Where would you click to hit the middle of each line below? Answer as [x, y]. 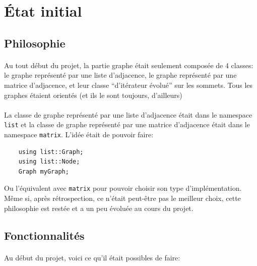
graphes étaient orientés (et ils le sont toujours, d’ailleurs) [93, 95]
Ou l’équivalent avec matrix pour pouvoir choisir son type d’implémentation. [123, 188]
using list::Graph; [51, 152]
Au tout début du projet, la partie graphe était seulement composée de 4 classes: [129, 65]
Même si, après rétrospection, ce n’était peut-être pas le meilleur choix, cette [122, 198]
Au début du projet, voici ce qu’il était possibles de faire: [92, 257]
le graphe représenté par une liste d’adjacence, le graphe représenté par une [120, 75]
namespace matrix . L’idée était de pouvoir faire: [79, 134]
